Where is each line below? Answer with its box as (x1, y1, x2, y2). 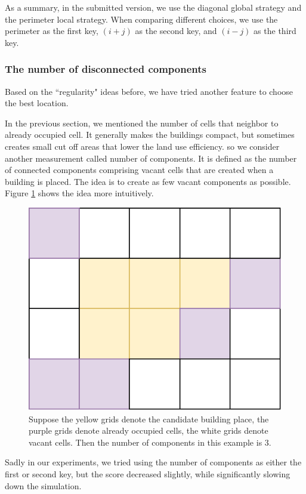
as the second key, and (135, 24, 217, 37)
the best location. (5, 97, 69, 109)
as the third (254, 24, 296, 37)
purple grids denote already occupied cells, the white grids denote (29, 424, 268, 437)
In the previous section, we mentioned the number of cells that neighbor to (5, 116, 279, 129)
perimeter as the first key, (5, 24, 98, 37)
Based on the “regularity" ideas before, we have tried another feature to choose (5, 85, 293, 97)
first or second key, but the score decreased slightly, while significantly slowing (5, 467, 290, 480)
